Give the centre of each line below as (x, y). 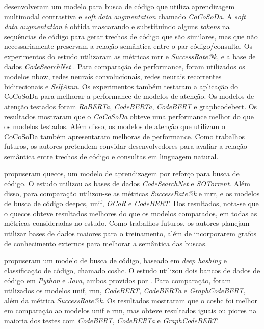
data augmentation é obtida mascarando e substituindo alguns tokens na (117, 26)
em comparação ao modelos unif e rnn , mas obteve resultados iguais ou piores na (130, 310)
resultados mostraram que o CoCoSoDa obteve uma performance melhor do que (129, 116)
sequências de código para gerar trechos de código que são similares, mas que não (131, 36)
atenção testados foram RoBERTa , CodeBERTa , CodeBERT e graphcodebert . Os (131, 106)
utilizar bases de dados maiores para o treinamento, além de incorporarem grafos (130, 233)
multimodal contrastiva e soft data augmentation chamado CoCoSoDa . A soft (125, 16)
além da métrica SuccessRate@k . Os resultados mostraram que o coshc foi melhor (131, 300)
